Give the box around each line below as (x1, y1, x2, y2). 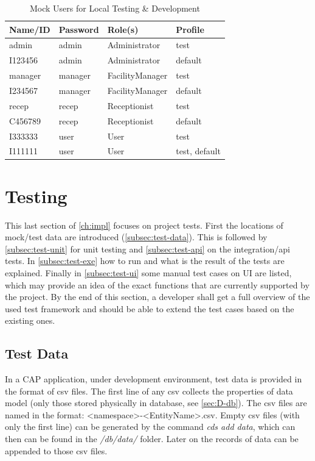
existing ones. (5, 314, 55, 327)
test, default (176, 145, 221, 157)
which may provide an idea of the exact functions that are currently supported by (5, 278, 310, 291)
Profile (176, 23, 204, 35)
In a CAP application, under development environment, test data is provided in (5, 373, 302, 385)
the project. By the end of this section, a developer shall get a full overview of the (5, 290, 310, 303)
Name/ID (9, 23, 50, 35)
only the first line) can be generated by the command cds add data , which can (5, 420, 296, 433)
